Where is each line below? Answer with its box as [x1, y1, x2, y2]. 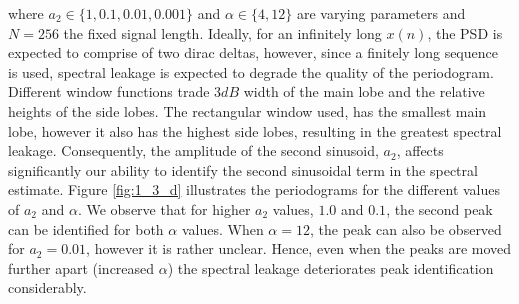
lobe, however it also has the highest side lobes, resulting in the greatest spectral [8, 120, 502, 141]
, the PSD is [427, 22, 503, 43]
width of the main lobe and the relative [243, 81, 485, 102]
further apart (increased [8, 257, 155, 278]
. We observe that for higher [77, 198, 251, 219]
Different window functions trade [8, 81, 210, 102]
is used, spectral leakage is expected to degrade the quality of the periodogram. [8, 61, 494, 82]
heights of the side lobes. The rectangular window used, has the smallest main [8, 100, 487, 121]
